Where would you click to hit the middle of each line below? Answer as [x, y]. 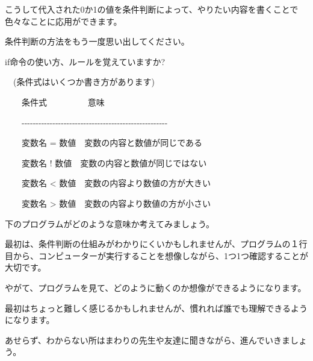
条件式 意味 [63, 102]
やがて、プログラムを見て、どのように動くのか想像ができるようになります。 [156, 287]
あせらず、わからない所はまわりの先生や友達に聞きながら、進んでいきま [148, 340]
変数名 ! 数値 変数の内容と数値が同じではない [114, 162]
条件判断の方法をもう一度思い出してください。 [97, 41]
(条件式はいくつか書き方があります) [84, 82]
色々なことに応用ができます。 [64, 21]
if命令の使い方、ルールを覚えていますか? [85, 61]
